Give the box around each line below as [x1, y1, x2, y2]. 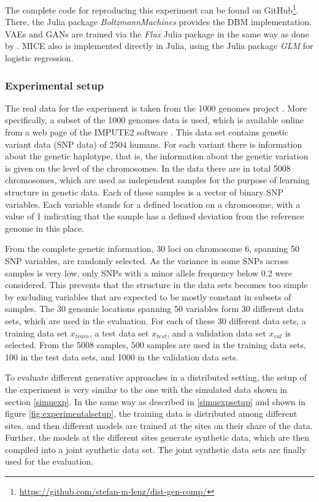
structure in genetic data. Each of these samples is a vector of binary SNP [5, 186, 283, 198]
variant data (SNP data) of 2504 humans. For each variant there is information [5, 137, 302, 150]
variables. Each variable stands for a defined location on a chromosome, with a [5, 197, 301, 210]
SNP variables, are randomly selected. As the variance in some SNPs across [5, 254, 289, 267]
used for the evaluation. [5, 455, 94, 468]
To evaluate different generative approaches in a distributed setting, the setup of [5, 371, 307, 384]
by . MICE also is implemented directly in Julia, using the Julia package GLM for [5, 39, 313, 52]
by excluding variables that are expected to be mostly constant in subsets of [5, 290, 291, 303]
